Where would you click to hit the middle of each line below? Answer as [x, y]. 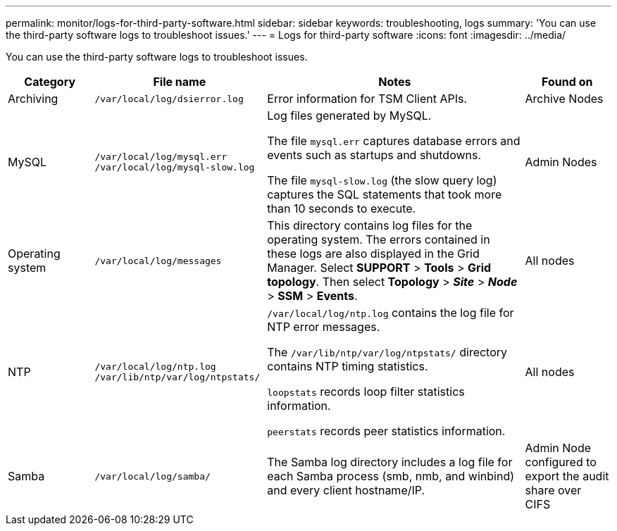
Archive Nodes [564, 99]
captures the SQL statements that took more [385, 194]
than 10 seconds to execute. [342, 208]
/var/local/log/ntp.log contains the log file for [391, 313]
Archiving [33, 99]
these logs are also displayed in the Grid [373, 254]
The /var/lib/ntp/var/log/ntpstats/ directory [387, 352]
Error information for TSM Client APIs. [367, 99]
